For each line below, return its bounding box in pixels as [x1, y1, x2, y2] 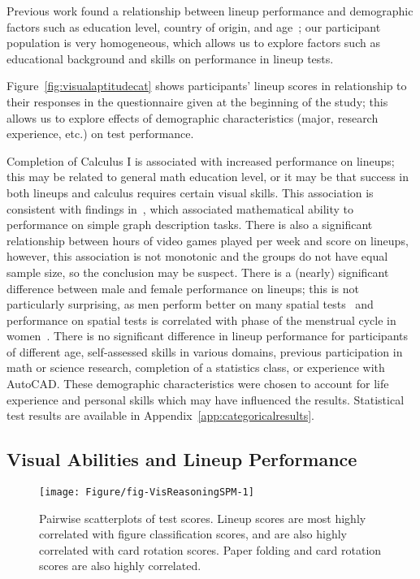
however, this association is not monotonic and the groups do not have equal [6, 248, 388, 265]
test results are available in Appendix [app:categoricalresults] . [6, 407, 314, 424]
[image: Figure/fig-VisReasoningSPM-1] [39, 486, 254, 499]
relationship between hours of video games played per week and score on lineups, [6, 231, 409, 248]
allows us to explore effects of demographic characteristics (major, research [6, 109, 379, 126]
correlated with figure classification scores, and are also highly [39, 525, 347, 542]
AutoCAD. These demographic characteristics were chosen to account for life [6, 375, 389, 392]
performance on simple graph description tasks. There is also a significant [6, 216, 373, 233]
